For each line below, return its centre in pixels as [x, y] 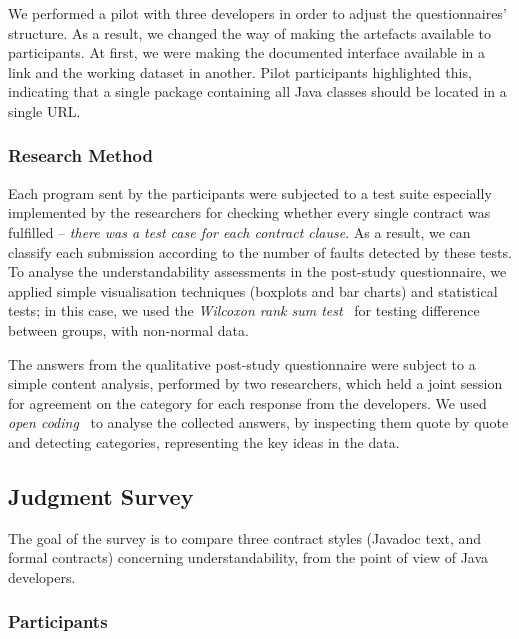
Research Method [80, 155]
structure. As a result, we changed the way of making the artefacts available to [250, 32]
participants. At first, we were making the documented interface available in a [247, 52]
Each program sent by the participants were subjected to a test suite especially [250, 192]
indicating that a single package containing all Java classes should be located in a [257, 91]
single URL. [44, 110]
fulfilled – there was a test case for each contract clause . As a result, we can [239, 231]
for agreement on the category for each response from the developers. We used [247, 402]
